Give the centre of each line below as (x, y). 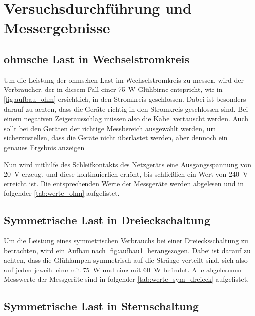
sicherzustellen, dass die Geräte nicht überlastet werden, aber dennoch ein (116, 138)
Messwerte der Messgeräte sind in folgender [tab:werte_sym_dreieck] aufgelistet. (127, 279)
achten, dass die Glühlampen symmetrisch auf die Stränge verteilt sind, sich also (126, 260)
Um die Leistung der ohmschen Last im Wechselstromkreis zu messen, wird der (124, 79)
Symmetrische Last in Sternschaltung (102, 306)
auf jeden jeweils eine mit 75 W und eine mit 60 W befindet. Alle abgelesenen (123, 269)
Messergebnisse (57, 27)
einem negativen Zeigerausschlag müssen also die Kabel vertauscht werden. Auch (126, 118)
